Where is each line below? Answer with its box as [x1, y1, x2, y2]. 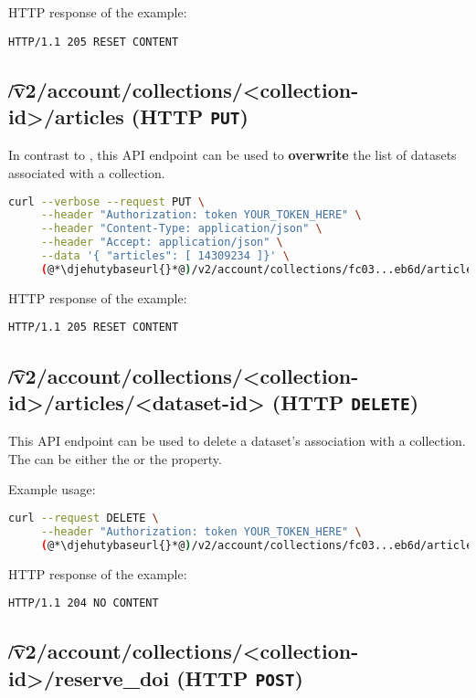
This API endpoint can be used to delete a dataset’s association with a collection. [8, 431, 466, 450]
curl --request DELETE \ [8, 512, 159, 525]
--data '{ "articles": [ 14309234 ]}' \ [40, 249, 290, 263]
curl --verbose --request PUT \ [8, 195, 205, 208]
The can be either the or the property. [8, 449, 222, 468]
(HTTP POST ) [176, 663, 303, 692]
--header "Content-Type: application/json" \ [40, 222, 323, 236]
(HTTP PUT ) [131, 102, 249, 131]
